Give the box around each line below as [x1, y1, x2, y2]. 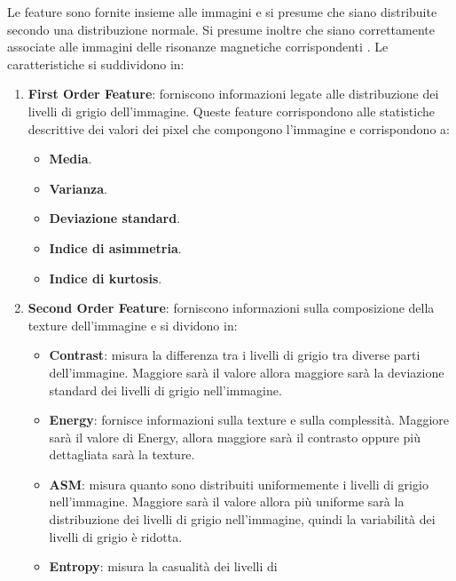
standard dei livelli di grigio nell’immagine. [49, 380, 282, 399]
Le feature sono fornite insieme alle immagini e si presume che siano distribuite [7, 3, 437, 20]
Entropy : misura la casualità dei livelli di [49, 557, 278, 576]
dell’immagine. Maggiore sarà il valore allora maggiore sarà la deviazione [49, 362, 444, 381]
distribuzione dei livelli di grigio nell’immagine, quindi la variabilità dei [49, 510, 436, 529]
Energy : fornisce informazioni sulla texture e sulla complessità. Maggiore [49, 410, 450, 429]
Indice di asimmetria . [49, 238, 182, 257]
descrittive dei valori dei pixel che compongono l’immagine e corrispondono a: [28, 119, 450, 138]
